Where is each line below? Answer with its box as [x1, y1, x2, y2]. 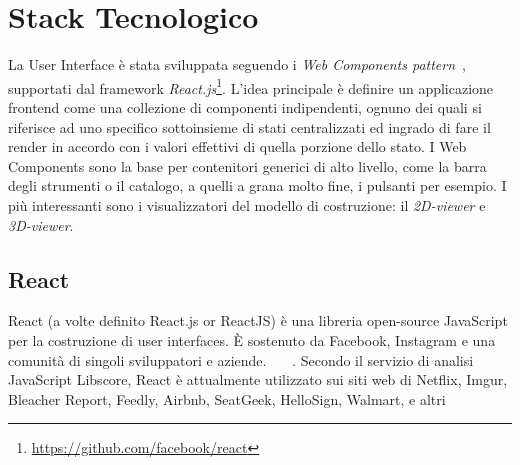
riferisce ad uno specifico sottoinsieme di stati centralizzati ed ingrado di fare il [8, 116, 491, 137]
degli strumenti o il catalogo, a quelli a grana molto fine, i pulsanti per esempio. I [8, 175, 507, 196]
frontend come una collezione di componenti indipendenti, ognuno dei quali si [8, 96, 482, 117]
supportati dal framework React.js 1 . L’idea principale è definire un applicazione [8, 74, 494, 98]
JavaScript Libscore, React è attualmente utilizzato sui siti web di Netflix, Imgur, [8, 369, 508, 390]
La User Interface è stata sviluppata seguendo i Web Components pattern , [8, 54, 466, 75]
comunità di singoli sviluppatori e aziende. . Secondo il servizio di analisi [8, 349, 474, 370]
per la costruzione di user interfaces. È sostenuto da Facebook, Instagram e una [8, 329, 496, 350]
